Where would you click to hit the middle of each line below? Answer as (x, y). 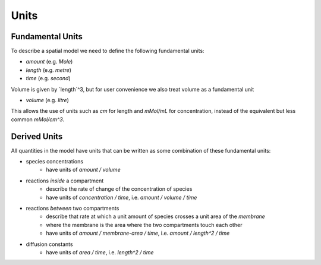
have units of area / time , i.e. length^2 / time (100, 252)
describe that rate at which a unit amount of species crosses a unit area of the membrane (156, 216)
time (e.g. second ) (48, 78)
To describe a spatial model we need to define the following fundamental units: (108, 51)
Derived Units (37, 136)
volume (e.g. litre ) (48, 100)
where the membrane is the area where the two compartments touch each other (144, 225)
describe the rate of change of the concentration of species (119, 189)
